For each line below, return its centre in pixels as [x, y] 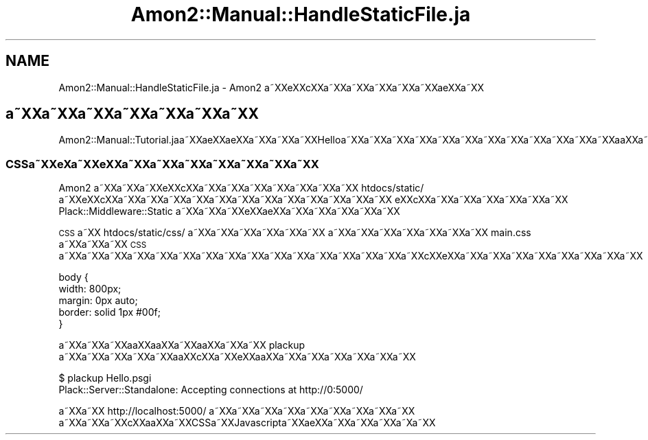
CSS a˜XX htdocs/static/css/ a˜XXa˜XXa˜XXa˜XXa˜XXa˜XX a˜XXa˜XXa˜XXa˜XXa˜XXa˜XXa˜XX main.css [295, 233]
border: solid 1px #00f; [109, 312]
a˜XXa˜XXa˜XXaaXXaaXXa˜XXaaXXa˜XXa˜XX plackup [182, 345]
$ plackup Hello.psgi [105, 378]
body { [73, 277]
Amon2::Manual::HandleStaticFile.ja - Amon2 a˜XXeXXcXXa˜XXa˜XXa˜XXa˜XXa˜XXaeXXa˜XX [271, 87]
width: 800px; [90, 289]
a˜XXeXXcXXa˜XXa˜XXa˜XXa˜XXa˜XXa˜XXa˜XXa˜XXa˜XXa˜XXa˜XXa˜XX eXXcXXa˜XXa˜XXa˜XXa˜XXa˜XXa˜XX [313, 200]
